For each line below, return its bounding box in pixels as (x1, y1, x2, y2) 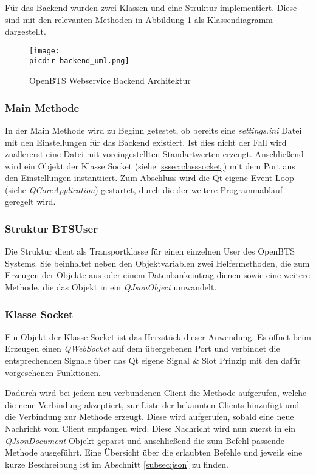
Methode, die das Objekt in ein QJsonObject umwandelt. (5, 281, 217, 293)
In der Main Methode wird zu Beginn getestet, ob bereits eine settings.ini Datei (5, 123, 302, 136)
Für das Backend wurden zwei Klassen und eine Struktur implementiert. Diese (5, 1, 297, 13)
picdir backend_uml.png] (29, 56, 129, 66)
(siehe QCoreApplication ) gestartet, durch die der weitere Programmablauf (5, 183, 283, 196)
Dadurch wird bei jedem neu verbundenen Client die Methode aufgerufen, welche (5, 386, 307, 399)
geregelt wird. (5, 195, 56, 208)
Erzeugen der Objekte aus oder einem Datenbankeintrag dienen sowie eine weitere (5, 268, 310, 281)
